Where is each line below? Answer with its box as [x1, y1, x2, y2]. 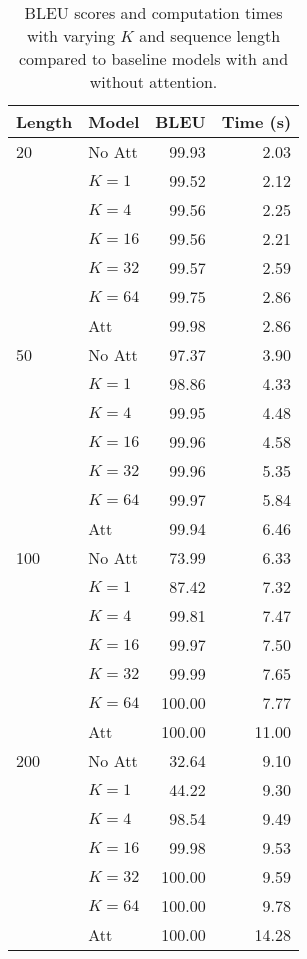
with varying [26, 24, 115, 47]
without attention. [89, 70, 218, 93]
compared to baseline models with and [18, 47, 289, 70]
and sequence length [139, 24, 281, 47]
